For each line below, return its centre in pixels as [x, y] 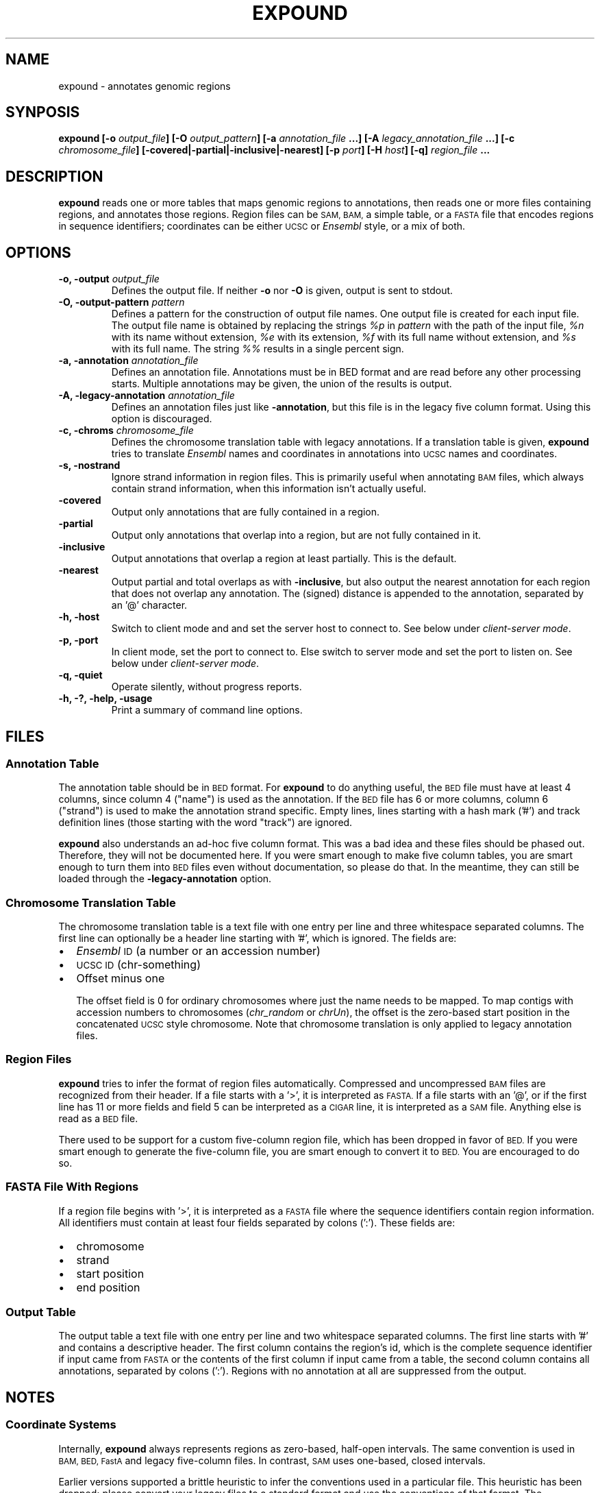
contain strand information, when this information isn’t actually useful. [269, 489]
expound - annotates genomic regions [145, 86]
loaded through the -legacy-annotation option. [165, 879]
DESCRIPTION [54, 176]
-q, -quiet [80, 675]
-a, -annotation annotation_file [128, 361]
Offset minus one [121, 979]
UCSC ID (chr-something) [138, 965]
